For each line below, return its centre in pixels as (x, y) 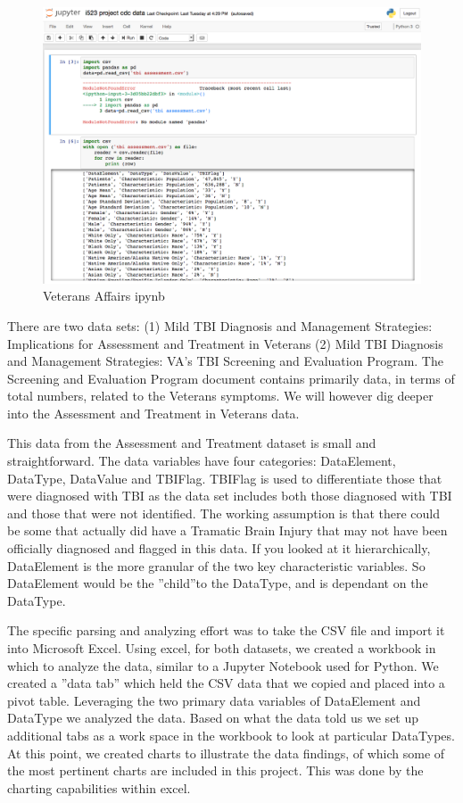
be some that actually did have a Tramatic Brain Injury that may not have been (227, 530)
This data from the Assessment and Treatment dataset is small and (192, 443)
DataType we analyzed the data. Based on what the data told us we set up (213, 718)
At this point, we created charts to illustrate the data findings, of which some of (226, 753)
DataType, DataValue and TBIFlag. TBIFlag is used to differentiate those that (225, 478)
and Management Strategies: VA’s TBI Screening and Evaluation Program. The (225, 361)
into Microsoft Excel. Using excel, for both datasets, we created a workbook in (222, 648)
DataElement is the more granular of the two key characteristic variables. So (216, 565)
